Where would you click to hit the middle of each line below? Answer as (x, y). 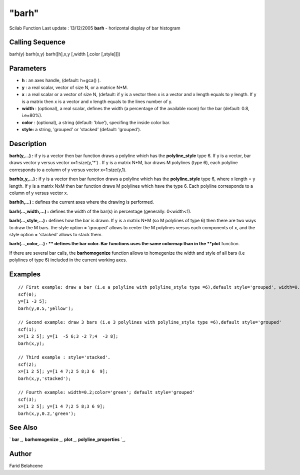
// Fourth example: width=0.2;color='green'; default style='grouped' (106, 392)
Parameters (28, 68)
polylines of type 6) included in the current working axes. (68, 260)
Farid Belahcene (26, 466)
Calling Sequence (37, 42)
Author (20, 454)
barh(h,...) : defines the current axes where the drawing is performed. (82, 202)
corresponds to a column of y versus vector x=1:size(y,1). (68, 170)
